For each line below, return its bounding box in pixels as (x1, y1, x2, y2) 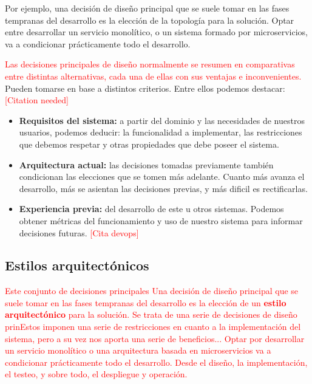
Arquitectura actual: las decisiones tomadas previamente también (19, 158, 274, 171)
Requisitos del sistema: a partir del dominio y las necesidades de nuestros (19, 114, 305, 126)
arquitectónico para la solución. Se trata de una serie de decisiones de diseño (5, 308, 297, 321)
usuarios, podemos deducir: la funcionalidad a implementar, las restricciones (19, 126, 302, 139)
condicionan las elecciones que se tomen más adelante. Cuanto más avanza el (19, 170, 305, 183)
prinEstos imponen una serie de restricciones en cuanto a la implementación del (5, 320, 301, 333)
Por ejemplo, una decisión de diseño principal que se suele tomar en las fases (5, 2, 290, 14)
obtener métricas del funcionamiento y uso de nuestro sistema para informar (19, 214, 303, 227)
